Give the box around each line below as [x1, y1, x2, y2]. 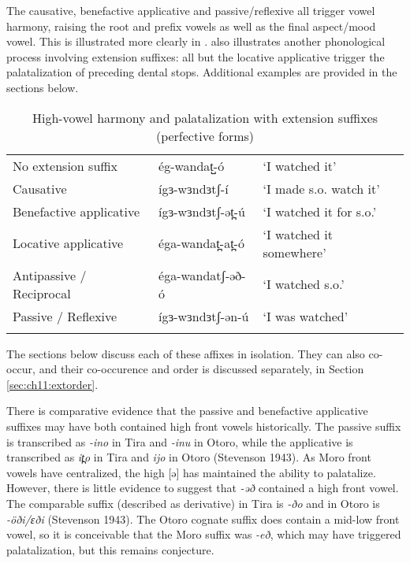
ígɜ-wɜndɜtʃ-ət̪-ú [158, 202, 245, 220]
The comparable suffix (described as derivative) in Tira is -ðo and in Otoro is [6, 494, 380, 511]
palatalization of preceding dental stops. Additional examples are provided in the [6, 64, 397, 80]
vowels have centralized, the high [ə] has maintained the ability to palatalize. [6, 464, 376, 480]
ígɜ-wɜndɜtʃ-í [158, 179, 229, 198]
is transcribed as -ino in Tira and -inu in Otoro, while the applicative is [6, 433, 353, 450]
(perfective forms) [155, 126, 255, 145]
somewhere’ [263, 243, 326, 261]
